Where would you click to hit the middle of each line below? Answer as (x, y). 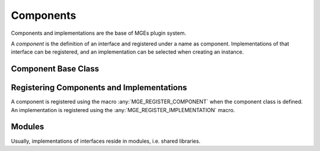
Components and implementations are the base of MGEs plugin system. (99, 33)
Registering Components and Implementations (99, 88)
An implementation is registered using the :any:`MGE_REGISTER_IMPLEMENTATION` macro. (123, 110)
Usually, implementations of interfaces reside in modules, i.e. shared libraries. (106, 141)
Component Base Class (55, 69)
